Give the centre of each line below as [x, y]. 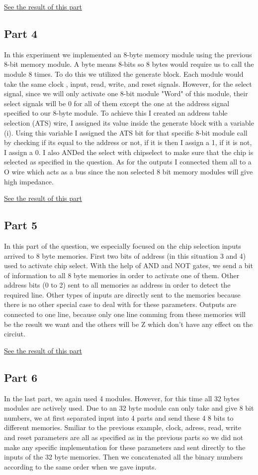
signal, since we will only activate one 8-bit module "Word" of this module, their [126, 93]
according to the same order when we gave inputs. [80, 466]
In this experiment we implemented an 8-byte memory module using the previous [128, 54]
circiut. [15, 334]
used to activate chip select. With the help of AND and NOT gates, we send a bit [129, 265]
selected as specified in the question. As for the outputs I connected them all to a [128, 162]
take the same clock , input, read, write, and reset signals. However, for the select [128, 83]
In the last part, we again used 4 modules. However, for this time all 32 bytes [122, 398]
